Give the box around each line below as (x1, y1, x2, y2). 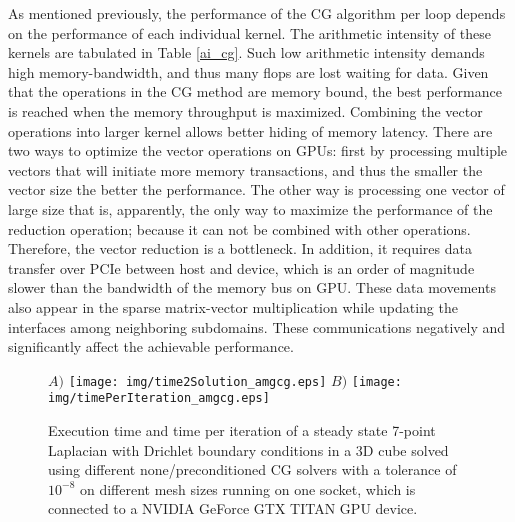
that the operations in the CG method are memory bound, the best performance (8, 81, 502, 102)
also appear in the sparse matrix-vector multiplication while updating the (8, 296, 458, 317)
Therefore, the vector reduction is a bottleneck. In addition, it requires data (8, 238, 472, 259)
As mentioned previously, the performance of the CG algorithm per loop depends (8, 3, 506, 23)
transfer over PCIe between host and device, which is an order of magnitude (8, 257, 475, 278)
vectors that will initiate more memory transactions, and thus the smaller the (8, 159, 483, 180)
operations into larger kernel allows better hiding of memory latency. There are (8, 120, 493, 141)
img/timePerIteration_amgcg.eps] (48, 391, 270, 406)
